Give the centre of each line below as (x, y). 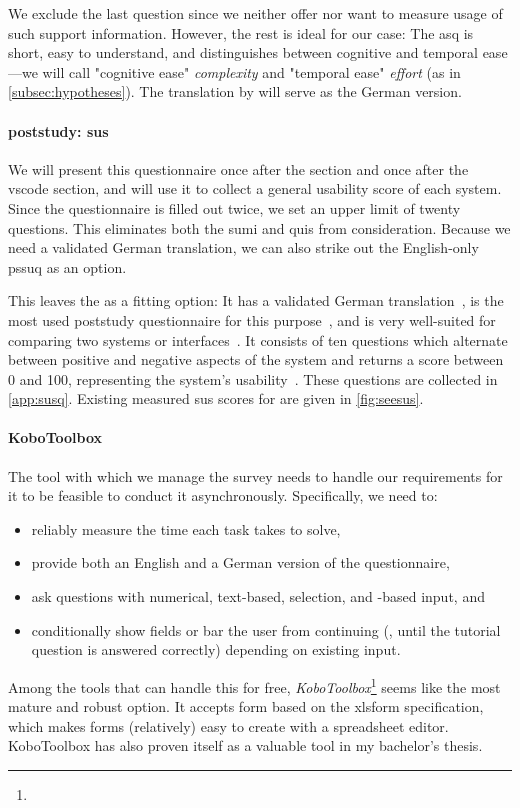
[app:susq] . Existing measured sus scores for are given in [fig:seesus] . (216, 398)
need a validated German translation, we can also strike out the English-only (243, 247)
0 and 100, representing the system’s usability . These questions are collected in (253, 378)
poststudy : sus (58, 130)
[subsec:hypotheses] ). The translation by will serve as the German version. (235, 91)
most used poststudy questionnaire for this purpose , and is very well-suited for (252, 319)
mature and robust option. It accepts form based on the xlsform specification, (246, 706)
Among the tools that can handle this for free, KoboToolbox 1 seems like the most (254, 685)
